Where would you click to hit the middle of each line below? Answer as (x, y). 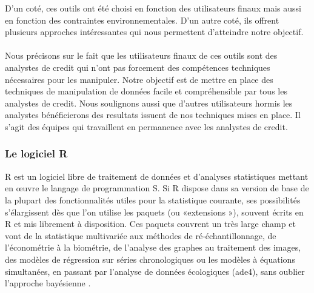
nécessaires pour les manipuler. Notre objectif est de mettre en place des (139, 79)
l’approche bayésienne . (48, 283)
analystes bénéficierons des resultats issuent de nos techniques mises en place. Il (153, 115)
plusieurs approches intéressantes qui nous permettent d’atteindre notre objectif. (154, 32)
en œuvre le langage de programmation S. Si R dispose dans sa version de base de (157, 188)
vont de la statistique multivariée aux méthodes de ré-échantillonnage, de (141, 235)
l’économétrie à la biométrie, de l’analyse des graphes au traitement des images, (153, 247)
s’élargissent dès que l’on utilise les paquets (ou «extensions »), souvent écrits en (154, 212)
